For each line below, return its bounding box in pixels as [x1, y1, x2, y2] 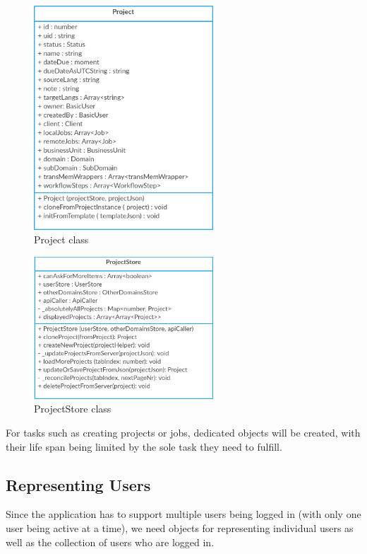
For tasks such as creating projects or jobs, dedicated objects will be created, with [6, 425, 361, 440]
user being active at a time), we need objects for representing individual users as [6, 521, 354, 536]
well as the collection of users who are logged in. [6, 534, 215, 549]
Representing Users [6, 473, 151, 495]
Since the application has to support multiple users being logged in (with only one [6, 507, 361, 521]
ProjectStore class [34, 401, 112, 416]
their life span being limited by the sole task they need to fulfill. [6, 439, 282, 454]
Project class [34, 232, 89, 247]
